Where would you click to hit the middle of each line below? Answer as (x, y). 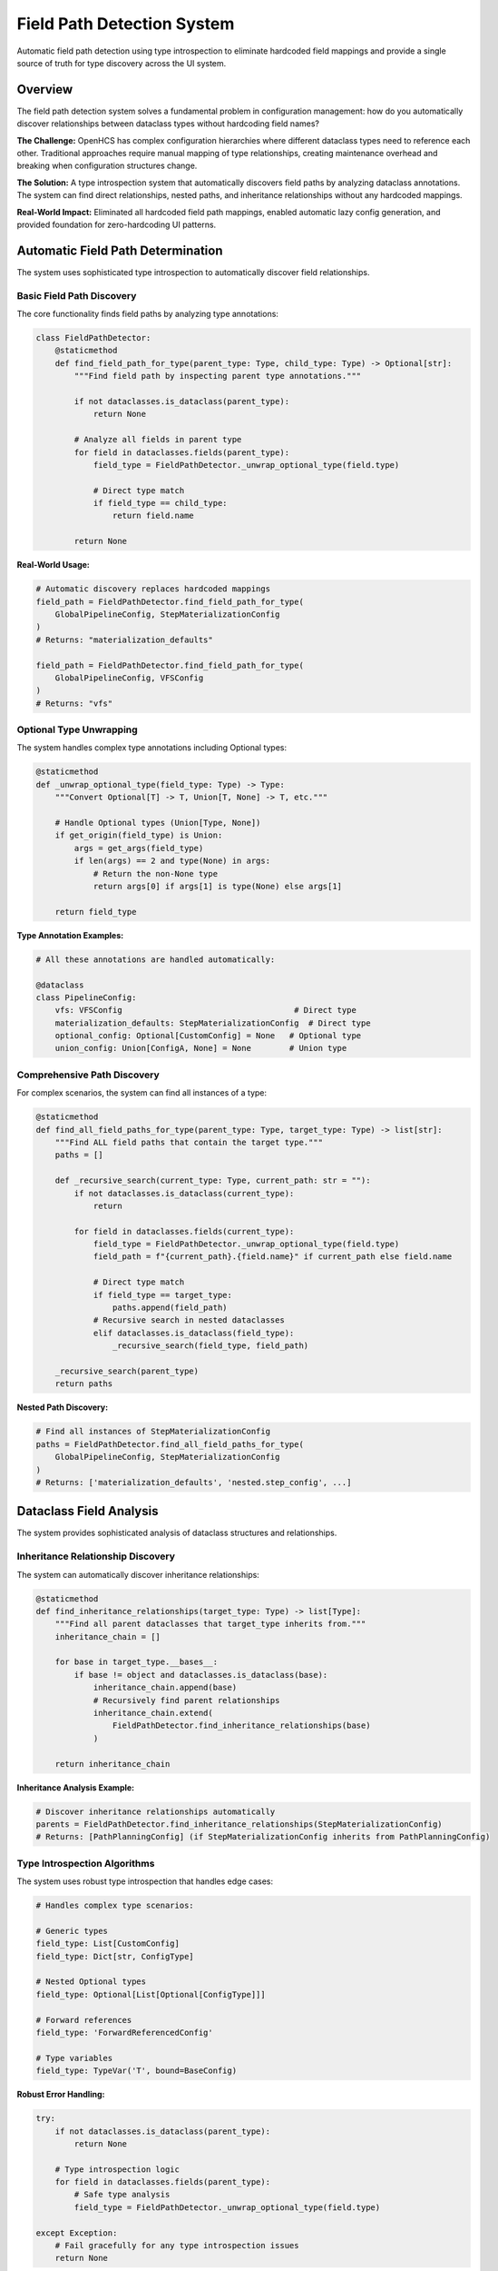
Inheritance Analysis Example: (76, 1787)
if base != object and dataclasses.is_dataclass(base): (201, 1675)
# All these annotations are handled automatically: (156, 959)
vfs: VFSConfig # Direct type (206, 1010)
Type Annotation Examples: (70, 935)
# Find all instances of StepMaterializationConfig (153, 1432)
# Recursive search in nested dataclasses (189, 1320)
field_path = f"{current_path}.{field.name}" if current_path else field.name (273, 1257)
